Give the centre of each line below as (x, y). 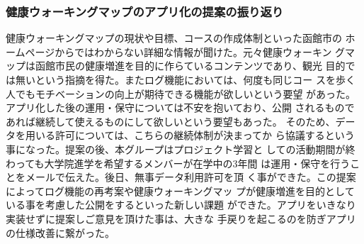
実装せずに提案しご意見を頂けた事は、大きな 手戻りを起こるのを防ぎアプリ (181, 218)
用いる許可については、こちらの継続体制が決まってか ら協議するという (190, 135)
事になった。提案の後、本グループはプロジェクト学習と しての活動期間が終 (181, 149)
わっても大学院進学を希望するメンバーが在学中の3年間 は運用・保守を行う (178, 163)
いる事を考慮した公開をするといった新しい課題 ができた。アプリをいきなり (181, 205)
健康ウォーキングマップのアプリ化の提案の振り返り (145, 11)
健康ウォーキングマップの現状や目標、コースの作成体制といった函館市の (174, 38)
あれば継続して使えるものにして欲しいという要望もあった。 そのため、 (171, 121)
